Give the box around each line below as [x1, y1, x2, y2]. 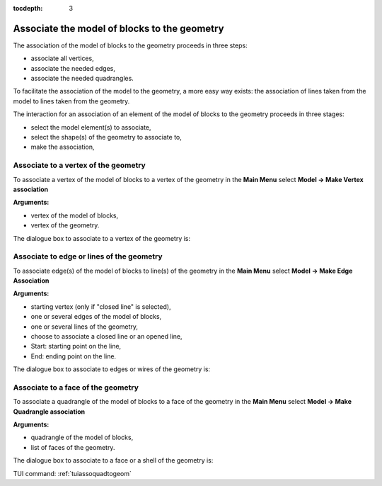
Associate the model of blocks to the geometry [13, 22, 224, 35]
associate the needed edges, [30, 64, 116, 72]
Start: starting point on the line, [30, 342, 122, 351]
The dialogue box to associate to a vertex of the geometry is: [13, 234, 191, 242]
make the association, [30, 142, 95, 152]
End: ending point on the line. [30, 351, 117, 361]
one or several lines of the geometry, [30, 322, 138, 331]
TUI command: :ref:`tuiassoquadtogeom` [13, 469, 132, 477]
